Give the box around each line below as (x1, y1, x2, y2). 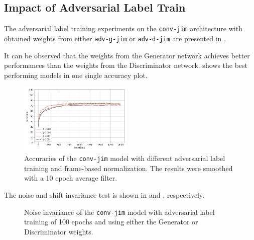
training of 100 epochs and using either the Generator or (24, 216, 198, 227)
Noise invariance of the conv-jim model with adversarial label (24, 206, 215, 217)
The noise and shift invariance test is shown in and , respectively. (4, 189, 205, 200)
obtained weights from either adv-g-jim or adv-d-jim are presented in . (4, 33, 226, 43)
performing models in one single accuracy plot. (4, 69, 148, 80)
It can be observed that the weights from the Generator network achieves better (4, 50, 250, 60)
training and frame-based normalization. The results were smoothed (24, 163, 233, 173)
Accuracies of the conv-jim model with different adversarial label (24, 153, 225, 164)
